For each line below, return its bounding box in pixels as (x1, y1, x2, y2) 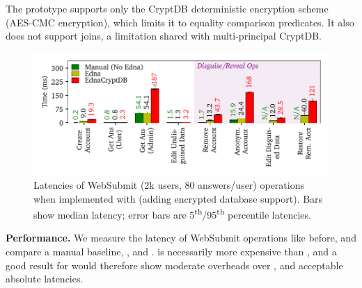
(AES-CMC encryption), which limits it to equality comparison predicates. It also (6, 15, 354, 29)
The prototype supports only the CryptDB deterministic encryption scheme (6, 1, 329, 15)
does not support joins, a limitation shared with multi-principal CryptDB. (6, 28, 322, 43)
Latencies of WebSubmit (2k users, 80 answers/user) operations (33, 178, 304, 192)
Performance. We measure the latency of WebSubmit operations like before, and (6, 230, 356, 245)
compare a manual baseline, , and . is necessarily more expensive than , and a (6, 244, 337, 259)
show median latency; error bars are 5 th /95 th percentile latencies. (33, 205, 311, 221)
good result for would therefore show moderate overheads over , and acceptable (6, 257, 343, 272)
